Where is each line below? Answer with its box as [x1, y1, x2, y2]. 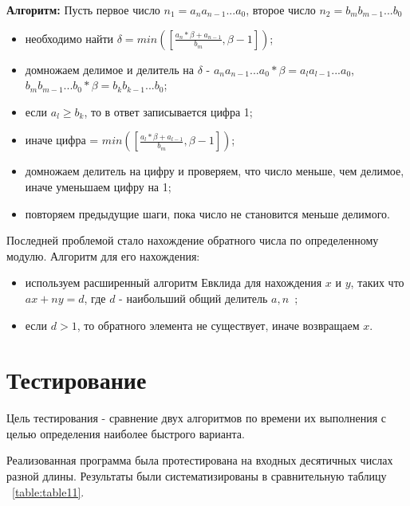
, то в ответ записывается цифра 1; [84, 103, 253, 120]
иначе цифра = [25, 131, 99, 148]
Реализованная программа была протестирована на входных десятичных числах [6, 452, 393, 469]
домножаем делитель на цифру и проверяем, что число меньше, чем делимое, [25, 163, 404, 179]
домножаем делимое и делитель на [25, 61, 195, 77]
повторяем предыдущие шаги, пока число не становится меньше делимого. [25, 205, 390, 222]
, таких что [350, 274, 404, 291]
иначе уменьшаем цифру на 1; [25, 178, 171, 194]
